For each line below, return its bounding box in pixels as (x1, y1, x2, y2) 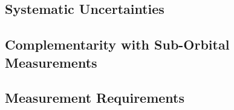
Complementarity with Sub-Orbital (5, 35, 230, 54)
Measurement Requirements (5, 88, 185, 107)
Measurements (5, 53, 97, 71)
